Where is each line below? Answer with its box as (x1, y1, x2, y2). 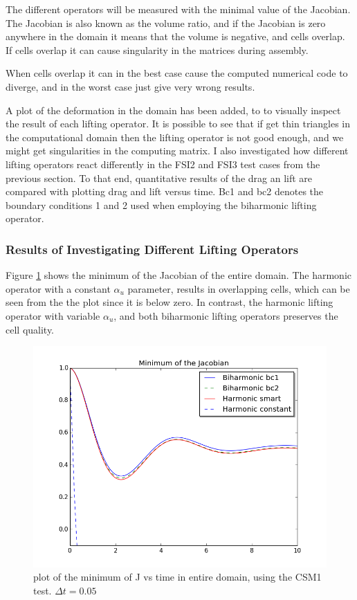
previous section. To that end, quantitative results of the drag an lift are (6, 170, 313, 185)
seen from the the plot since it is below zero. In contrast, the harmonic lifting (6, 295, 333, 309)
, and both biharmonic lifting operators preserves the (113, 308, 338, 322)
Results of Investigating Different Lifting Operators (6, 240, 299, 257)
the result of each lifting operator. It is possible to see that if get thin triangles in (6, 116, 351, 131)
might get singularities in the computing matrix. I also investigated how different (6, 143, 349, 158)
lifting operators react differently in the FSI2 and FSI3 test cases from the (6, 156, 320, 171)
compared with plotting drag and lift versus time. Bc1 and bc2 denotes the (6, 184, 324, 199)
